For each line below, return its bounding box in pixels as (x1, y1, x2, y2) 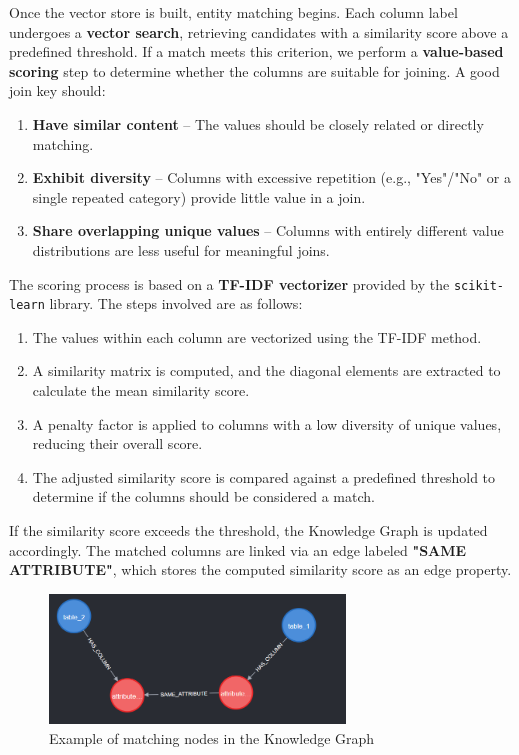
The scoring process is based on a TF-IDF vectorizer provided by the (9, 273, 450, 294)
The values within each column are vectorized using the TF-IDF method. (32, 326, 482, 347)
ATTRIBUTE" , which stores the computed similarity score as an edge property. (9, 559, 512, 580)
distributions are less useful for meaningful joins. (32, 239, 330, 260)
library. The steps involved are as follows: (49, 293, 303, 314)
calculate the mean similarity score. (32, 380, 250, 401)
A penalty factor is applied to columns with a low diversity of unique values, (32, 413, 502, 434)
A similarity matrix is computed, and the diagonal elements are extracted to (32, 360, 501, 381)
